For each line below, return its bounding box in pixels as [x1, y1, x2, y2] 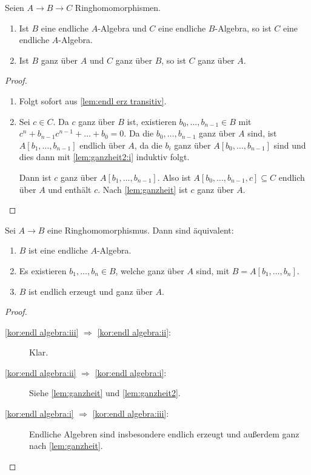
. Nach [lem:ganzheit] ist [98, 183, 188, 195]
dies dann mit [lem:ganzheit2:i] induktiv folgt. [19, 150, 190, 163]
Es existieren [19, 264, 67, 277]
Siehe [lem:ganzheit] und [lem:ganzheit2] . [29, 386, 181, 399]
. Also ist [157, 170, 191, 183]
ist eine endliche [28, 244, 88, 257]
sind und [273, 138, 306, 151]
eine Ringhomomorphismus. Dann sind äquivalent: [47, 223, 234, 236]
